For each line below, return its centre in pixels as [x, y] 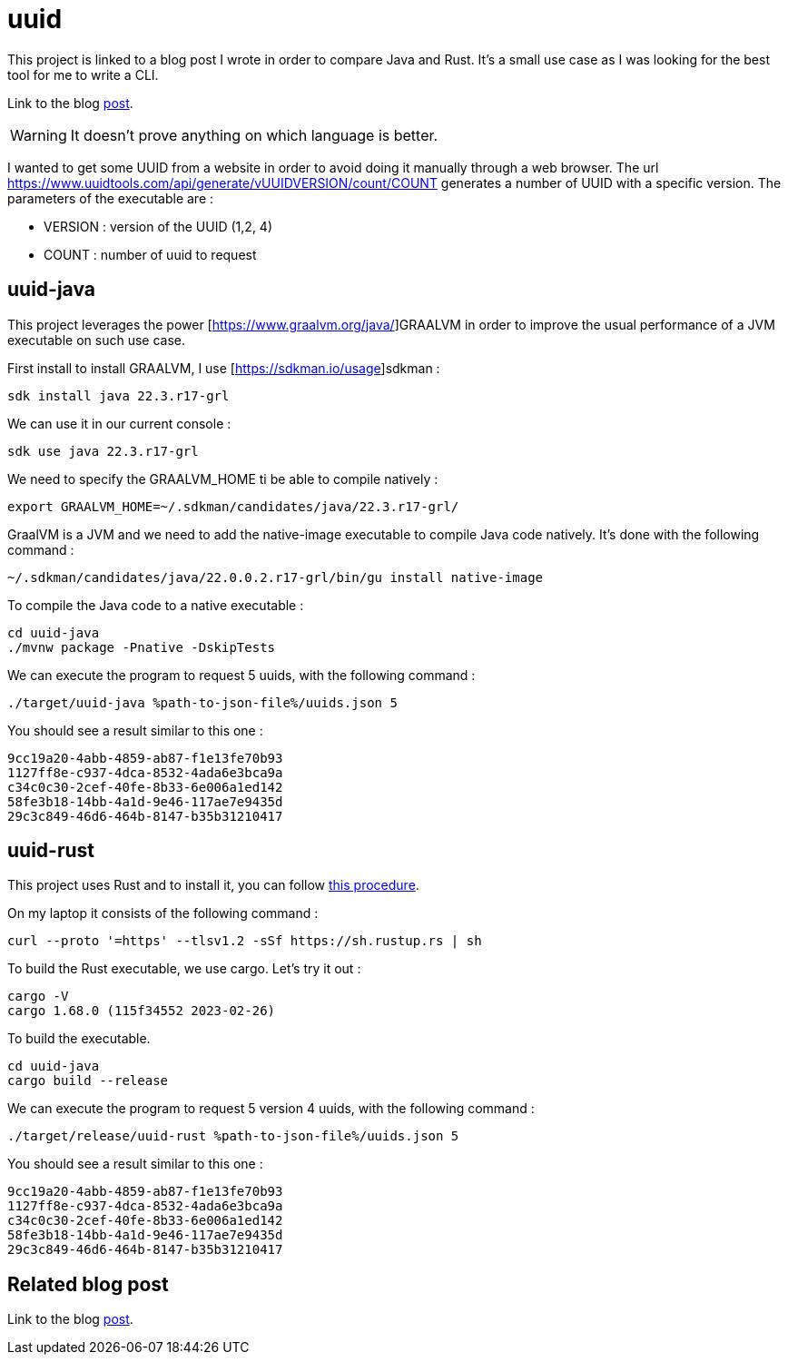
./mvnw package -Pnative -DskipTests [142, 647]
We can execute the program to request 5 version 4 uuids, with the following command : [271, 1109]
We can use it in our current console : [119, 423]
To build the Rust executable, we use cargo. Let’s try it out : [184, 969]
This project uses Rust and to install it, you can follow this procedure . [213, 885]
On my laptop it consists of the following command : [163, 913]
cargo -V [38, 997]
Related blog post [88, 1284]
